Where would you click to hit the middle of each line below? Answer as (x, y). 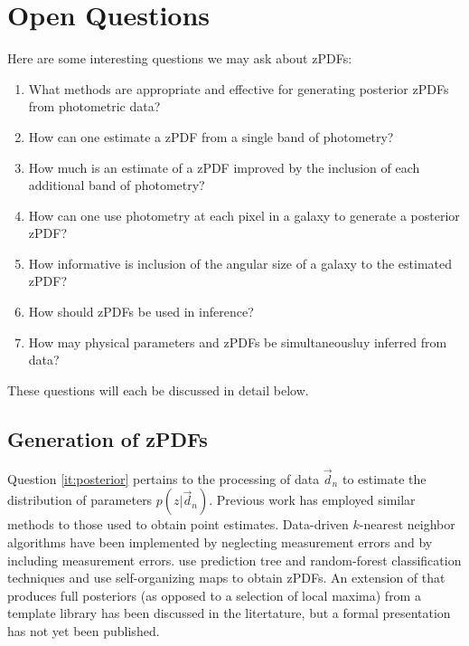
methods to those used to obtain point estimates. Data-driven (178, 524)
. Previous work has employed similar (312, 500)
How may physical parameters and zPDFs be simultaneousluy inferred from (238, 342)
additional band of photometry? (117, 185)
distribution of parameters (80, 500)
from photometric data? (94, 106)
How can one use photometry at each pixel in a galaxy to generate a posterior (244, 215)
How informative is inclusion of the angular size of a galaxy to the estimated (240, 263)
